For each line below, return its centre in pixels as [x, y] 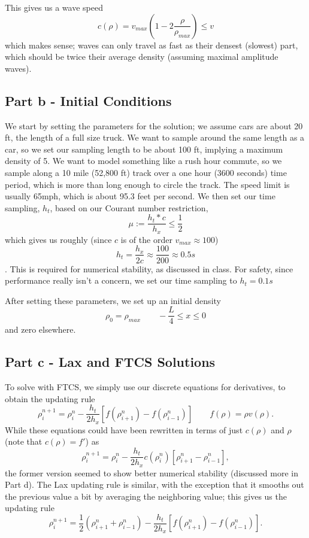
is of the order [146, 239]
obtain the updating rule [50, 398]
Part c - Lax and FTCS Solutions [110, 362]
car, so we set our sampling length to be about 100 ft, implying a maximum [144, 149]
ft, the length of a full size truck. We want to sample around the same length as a [155, 137]
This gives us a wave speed [54, 7]
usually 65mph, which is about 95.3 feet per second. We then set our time [140, 196]
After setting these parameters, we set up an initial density [113, 300]
